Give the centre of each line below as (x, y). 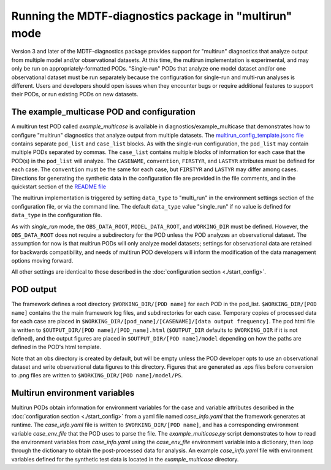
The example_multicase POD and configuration (103, 112)
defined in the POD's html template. (56, 347)
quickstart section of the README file (59, 187)
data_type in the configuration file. (57, 215)
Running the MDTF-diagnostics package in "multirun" (152, 16)
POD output (34, 289)
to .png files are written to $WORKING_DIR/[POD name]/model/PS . (97, 376)
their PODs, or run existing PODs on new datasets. (75, 94)
